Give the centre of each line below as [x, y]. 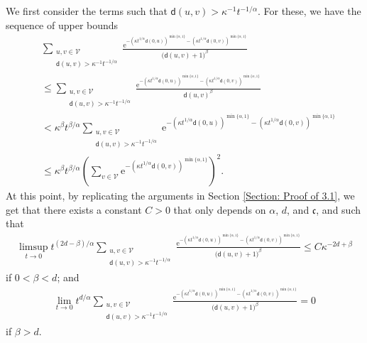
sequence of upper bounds [62, 24]
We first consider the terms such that [87, 11]
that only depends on [220, 209]
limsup [34, 247]
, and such [339, 209]
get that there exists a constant [74, 209]
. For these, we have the [309, 11]
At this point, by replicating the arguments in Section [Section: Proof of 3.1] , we [180, 196]
